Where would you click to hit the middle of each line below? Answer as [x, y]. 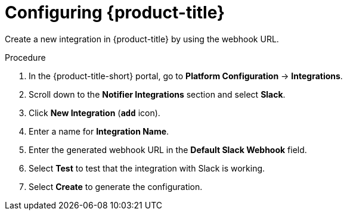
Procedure [25, 57]
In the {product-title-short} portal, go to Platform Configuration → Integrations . [186, 76]
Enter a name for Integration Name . [99, 131]
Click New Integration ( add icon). [95, 113]
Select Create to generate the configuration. [116, 186]
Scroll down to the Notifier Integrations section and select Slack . [157, 94]
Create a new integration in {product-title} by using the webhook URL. [142, 39]
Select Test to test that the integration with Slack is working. [147, 168]
